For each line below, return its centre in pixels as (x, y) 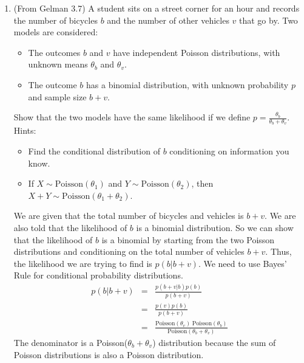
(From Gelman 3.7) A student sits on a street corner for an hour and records (157, 8)
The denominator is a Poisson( (71, 343)
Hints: (25, 130)
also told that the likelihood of (70, 227)
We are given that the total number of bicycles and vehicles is (129, 216)
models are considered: (56, 32)
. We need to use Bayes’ (242, 263)
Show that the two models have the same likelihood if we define (132, 117)
